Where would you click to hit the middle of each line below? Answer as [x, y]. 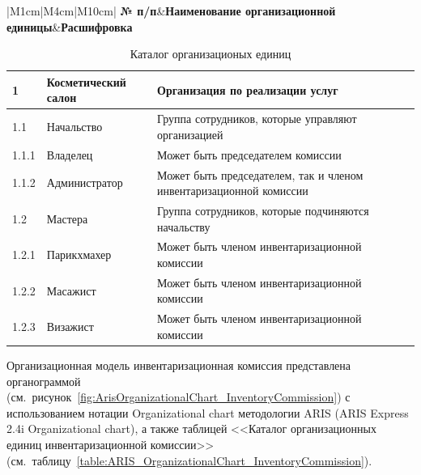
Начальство [74, 127]
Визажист [70, 327]
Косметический [86, 81]
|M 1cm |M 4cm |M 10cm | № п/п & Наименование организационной [171, 11]
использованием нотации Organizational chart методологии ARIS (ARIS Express [208, 412]
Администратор [85, 182]
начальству [184, 226]
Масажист [71, 290]
